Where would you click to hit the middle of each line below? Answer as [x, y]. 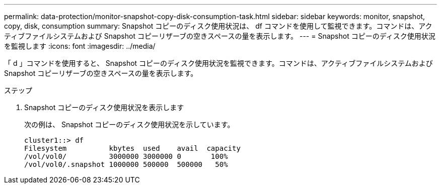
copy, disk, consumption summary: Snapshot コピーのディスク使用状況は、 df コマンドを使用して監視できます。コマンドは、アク [218, 26]
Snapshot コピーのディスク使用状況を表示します [104, 107]
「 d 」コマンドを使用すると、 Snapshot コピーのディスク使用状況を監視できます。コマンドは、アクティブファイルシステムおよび [218, 63]
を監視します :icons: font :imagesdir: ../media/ [80, 46]
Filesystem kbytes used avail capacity [132, 148]
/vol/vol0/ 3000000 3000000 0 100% [126, 156]
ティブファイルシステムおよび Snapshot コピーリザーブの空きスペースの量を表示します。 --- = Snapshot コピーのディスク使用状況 [220, 36]
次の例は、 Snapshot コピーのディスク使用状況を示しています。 [129, 124]
